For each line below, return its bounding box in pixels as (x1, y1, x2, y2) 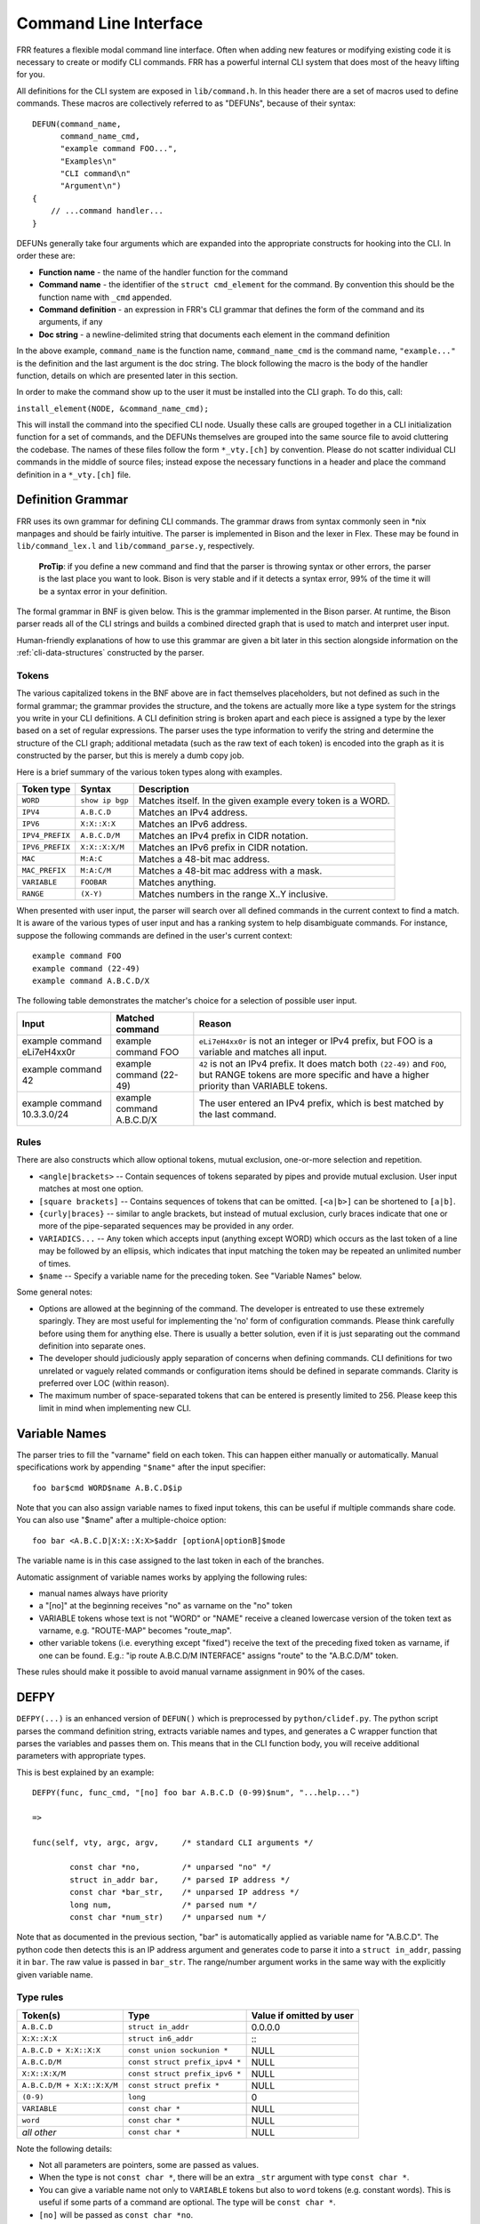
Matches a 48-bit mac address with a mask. (138, 864, 323, 876)
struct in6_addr (127, 2034, 194, 2043)
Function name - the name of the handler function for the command (38, 267, 289, 278)
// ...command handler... (50, 205, 164, 216)
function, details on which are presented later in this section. (16, 370, 238, 381)
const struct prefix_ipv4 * (127, 2058, 242, 2067)
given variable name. (16, 1969, 93, 1979)
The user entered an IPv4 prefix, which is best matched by (198, 1097, 444, 1109)
